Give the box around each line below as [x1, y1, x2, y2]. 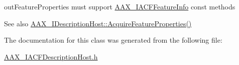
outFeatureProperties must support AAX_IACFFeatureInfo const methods [4, 1, 235, 11]
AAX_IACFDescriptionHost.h [4, 51, 98, 62]
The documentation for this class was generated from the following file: [4, 35, 222, 45]
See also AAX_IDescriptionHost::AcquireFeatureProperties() [4, 18, 192, 28]
